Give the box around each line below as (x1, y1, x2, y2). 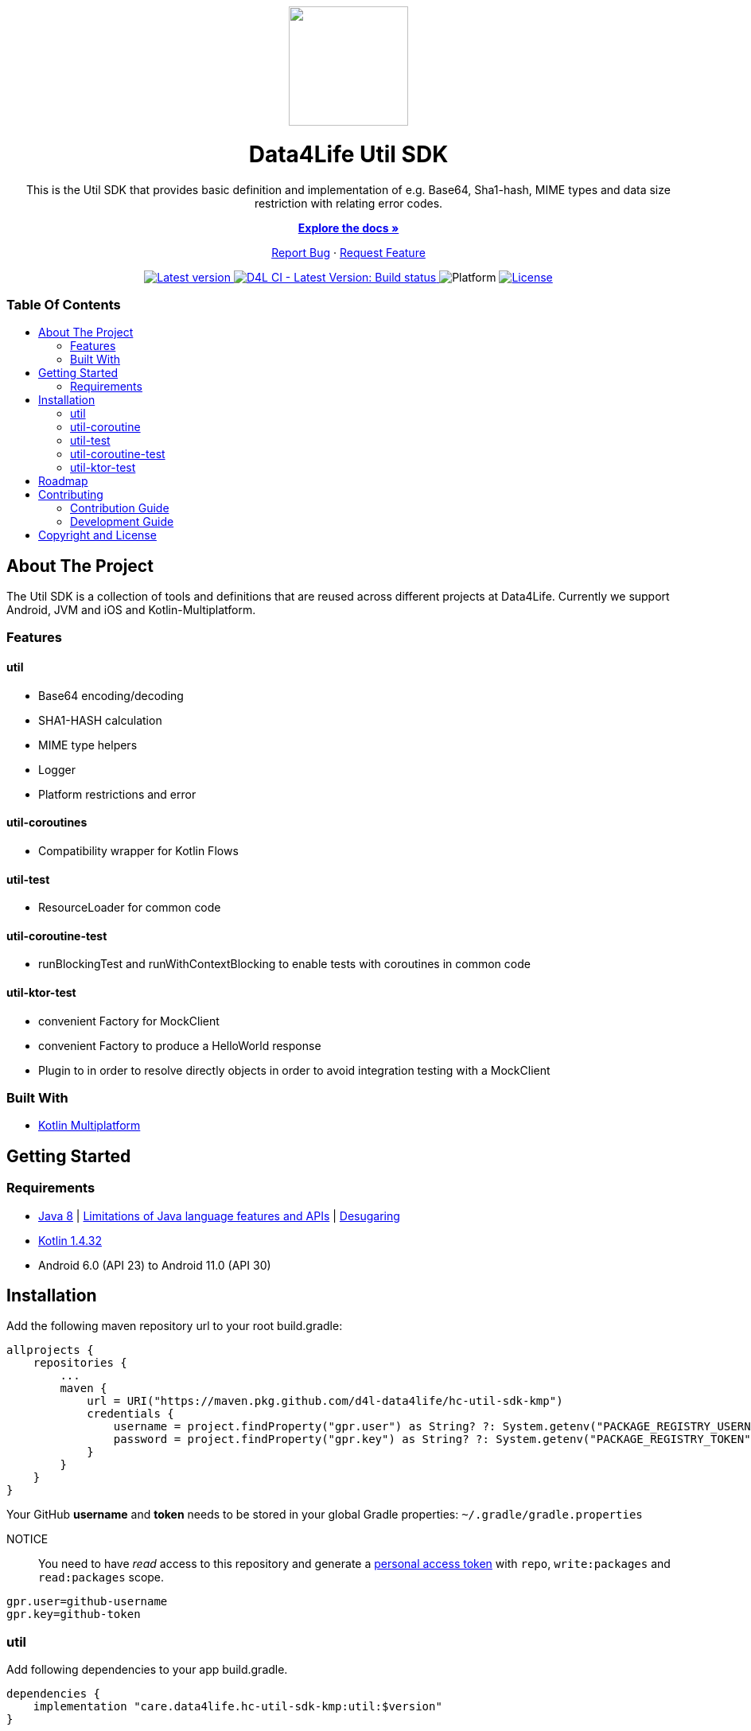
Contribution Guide (70, 501, 169, 515)
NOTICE (6, 1532, 49, 1546)
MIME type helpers (38, 737, 138, 752)
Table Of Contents (6, 296, 121, 313)
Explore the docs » (298, 220, 399, 235)
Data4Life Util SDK (248, 140, 449, 168)
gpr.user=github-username (6, 1595, 168, 1608)
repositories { (33, 1356, 127, 1370)
